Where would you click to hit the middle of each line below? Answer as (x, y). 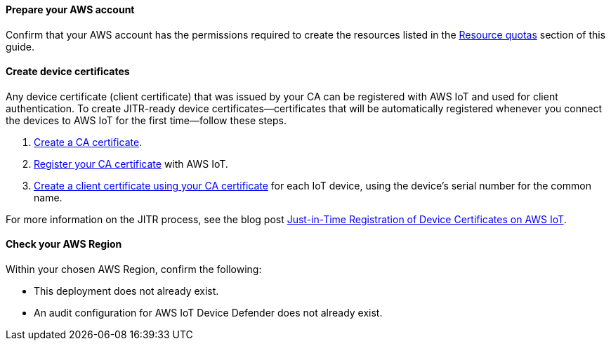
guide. (20, 46)
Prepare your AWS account (70, 9)
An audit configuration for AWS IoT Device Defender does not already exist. (208, 313)
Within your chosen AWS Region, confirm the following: (134, 270)
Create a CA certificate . (88, 142)
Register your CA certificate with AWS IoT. (131, 164)
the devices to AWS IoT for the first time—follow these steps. (146, 120)
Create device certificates (68, 72)
